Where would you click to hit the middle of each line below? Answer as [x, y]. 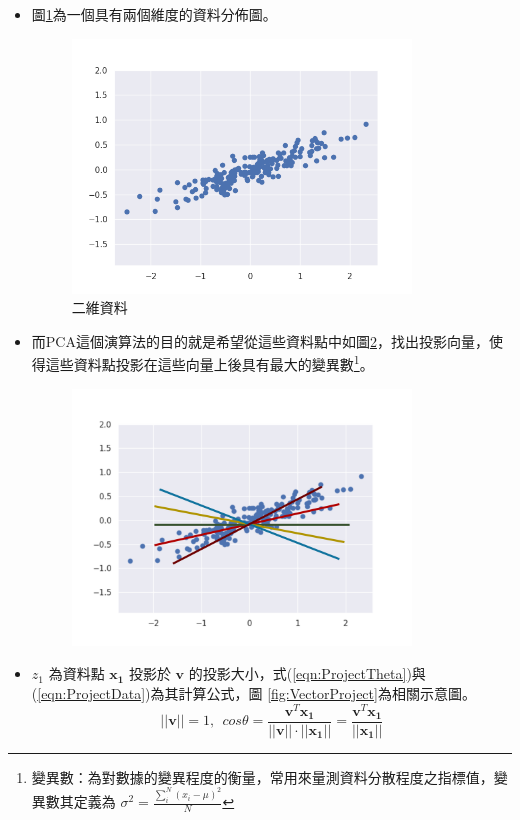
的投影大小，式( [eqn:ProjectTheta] [297, 673]
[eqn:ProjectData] [91, 693]
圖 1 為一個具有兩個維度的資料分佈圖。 [154, 14]
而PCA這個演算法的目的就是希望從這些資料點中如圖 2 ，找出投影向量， [260, 340]
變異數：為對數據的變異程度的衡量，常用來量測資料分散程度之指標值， [262, 776]
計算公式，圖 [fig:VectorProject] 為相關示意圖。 [327, 693]
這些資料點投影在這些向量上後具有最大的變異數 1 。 [209, 363]
